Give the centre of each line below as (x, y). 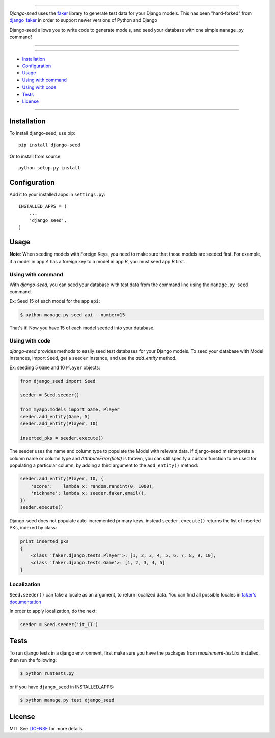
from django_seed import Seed (58, 381)
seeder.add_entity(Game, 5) (55, 417)
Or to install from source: (36, 156)
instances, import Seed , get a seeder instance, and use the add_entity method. (93, 358)
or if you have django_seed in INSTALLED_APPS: (62, 687)
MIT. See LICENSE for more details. (47, 728)
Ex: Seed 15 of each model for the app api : (55, 301)
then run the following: (33, 660)
